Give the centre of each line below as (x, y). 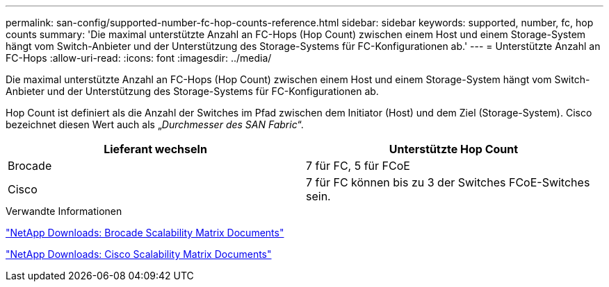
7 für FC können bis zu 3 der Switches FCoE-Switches (448, 182)
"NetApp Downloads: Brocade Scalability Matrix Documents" (145, 233)
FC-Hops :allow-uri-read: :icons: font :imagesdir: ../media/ (139, 58)
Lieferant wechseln (155, 149)
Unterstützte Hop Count (454, 149)
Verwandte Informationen (64, 211)
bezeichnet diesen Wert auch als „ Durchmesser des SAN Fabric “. (155, 124)
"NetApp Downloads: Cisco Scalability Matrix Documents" (139, 254)
